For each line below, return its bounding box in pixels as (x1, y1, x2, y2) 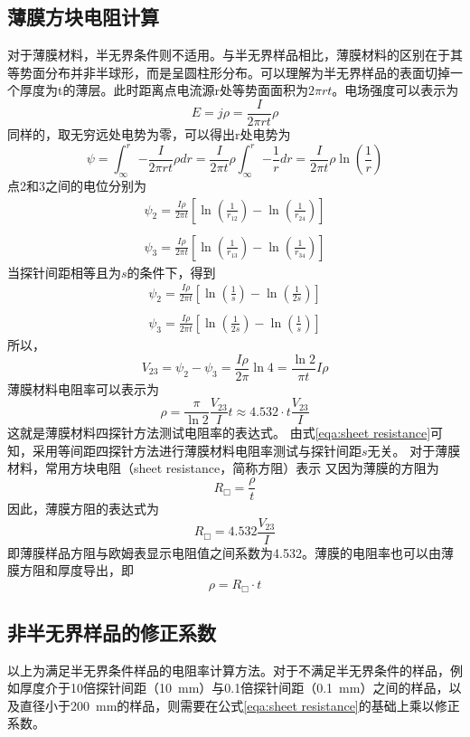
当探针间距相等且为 (7, 262, 121, 281)
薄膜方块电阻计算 (7, 3, 159, 31)
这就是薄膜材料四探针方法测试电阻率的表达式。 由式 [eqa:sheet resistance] (7, 423, 431, 442)
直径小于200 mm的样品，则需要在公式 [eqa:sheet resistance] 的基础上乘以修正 (19, 695, 460, 714)
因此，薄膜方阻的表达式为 (7, 499, 159, 518)
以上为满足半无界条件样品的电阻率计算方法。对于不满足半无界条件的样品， (7, 660, 450, 679)
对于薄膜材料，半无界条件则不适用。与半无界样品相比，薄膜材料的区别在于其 (7, 45, 463, 64)
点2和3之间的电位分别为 (7, 175, 146, 194)
